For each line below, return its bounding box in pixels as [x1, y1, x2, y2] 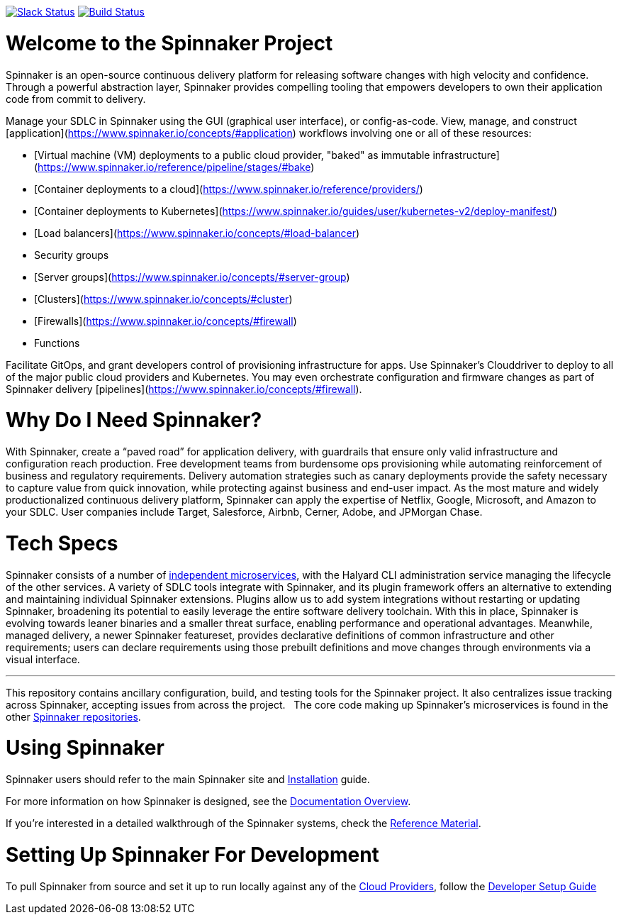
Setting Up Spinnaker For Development [6, 842, 379, 867]
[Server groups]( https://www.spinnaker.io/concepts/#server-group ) [34, 270, 350, 283]
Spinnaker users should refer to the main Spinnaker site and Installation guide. [6, 773, 370, 785]
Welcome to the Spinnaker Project [6, 31, 333, 55]
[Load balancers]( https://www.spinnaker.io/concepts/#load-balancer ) [34, 226, 360, 239]
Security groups [34, 248, 109, 261]
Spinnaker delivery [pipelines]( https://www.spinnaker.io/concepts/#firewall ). [6, 382, 362, 395]
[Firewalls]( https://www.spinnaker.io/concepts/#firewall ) [34, 314, 297, 327]
